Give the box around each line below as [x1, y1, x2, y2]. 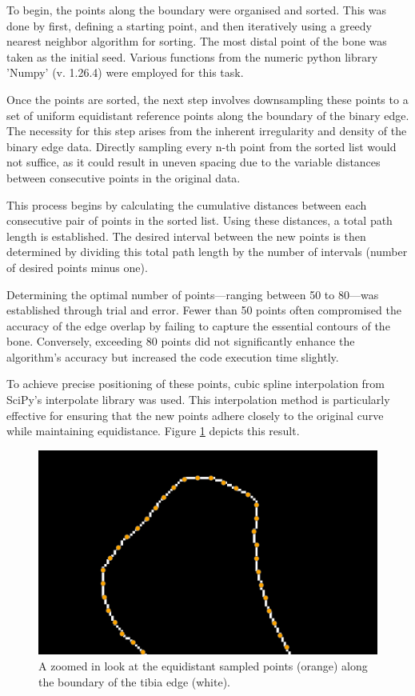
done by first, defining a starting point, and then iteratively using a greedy [6, 17, 373, 34]
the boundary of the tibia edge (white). [38, 673, 231, 690]
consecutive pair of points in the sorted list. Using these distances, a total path [6, 212, 393, 229]
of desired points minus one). [6, 258, 148, 275]
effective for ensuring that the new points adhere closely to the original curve [6, 406, 384, 423]
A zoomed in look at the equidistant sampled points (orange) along [38, 657, 368, 674]
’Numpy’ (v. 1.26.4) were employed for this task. [6, 64, 244, 81]
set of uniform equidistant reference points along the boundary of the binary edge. [6, 106, 409, 123]
